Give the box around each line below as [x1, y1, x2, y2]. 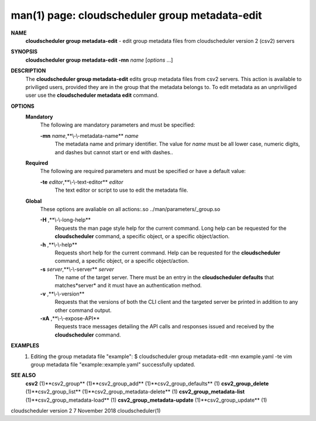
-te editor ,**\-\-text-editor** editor [40, 178, 123, 185]
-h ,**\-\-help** [40, 241, 78, 248]
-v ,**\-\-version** [40, 290, 85, 297]
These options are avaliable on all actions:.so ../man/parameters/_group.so [40, 205, 221, 212]
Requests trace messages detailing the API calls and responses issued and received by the [54, 323, 274, 330]
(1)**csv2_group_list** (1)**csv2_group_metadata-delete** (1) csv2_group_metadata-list [25, 388, 245, 395]
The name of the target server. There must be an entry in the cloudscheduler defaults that [54, 274, 274, 281]
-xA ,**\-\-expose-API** [40, 315, 100, 322]
